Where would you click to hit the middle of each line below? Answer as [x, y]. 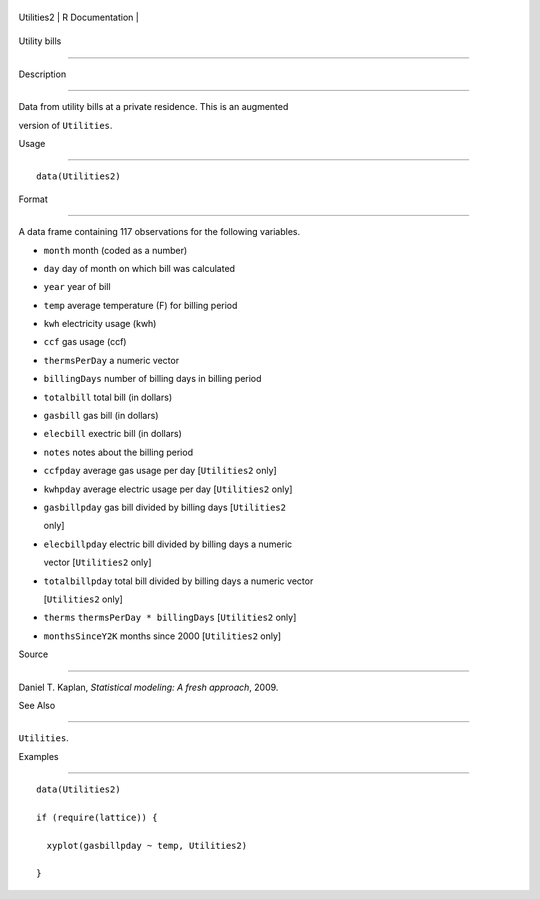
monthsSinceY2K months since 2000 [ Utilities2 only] [162, 636]
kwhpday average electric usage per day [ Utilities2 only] [168, 489]
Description [42, 74]
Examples [38, 756]
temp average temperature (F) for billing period [140, 305]
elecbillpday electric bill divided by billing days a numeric [168, 544]
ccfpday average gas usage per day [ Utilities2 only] [160, 471]
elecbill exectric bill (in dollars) [112, 434]
